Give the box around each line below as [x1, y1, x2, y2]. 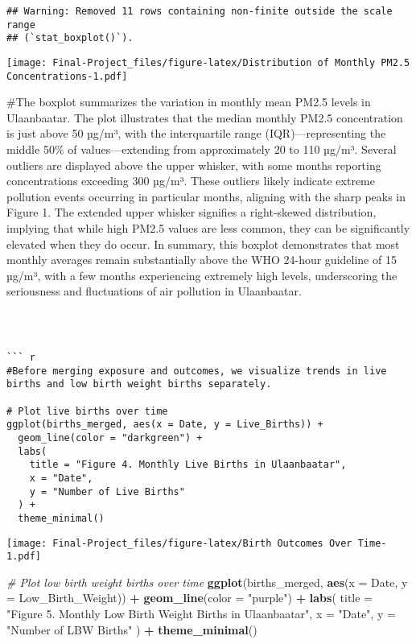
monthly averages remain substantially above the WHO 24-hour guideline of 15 [6, 251, 397, 268]
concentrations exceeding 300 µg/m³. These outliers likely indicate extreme [6, 172, 375, 189]
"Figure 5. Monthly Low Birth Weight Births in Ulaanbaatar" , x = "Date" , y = [6, 605, 396, 621]
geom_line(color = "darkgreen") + [18, 431, 203, 444]
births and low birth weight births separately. [6, 378, 272, 390]
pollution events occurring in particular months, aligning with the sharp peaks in [6, 188, 406, 204]
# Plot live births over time [6, 405, 168, 417]
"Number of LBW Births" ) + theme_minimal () [6, 621, 257, 638]
